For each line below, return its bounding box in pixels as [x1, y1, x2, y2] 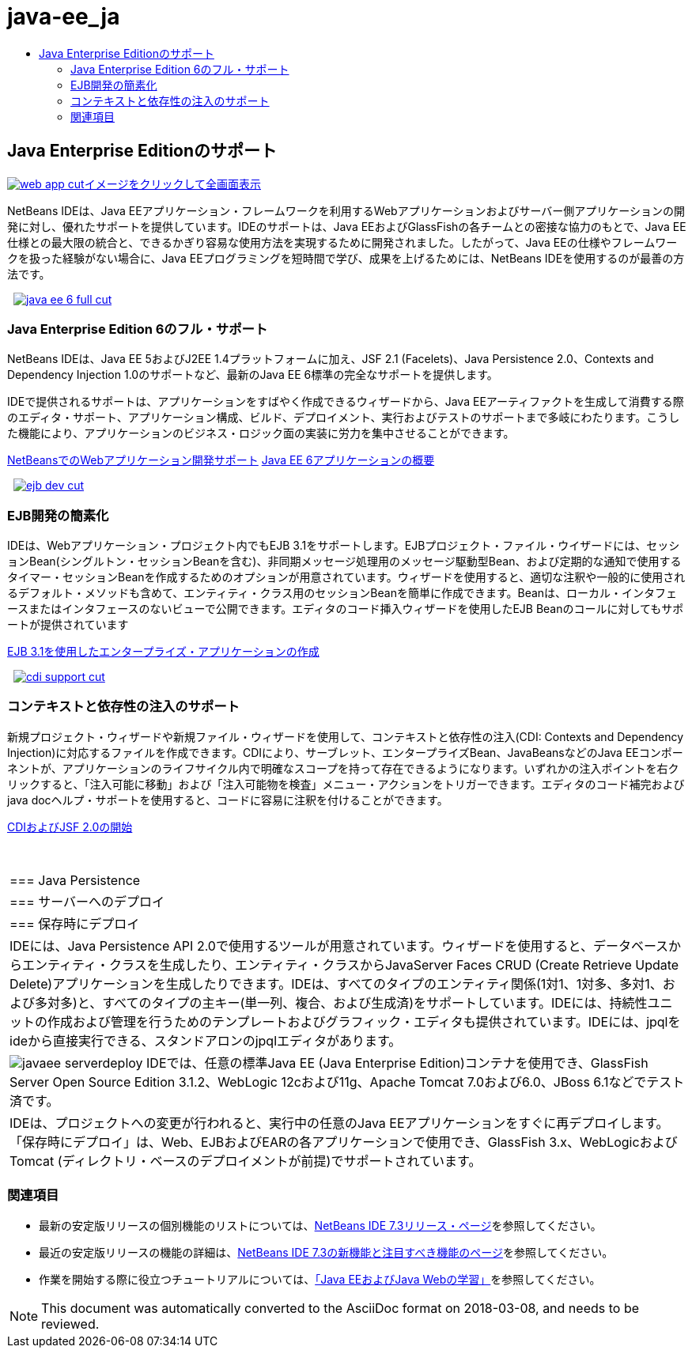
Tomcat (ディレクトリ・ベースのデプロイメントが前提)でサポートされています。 [9, 1152, 482, 1169]
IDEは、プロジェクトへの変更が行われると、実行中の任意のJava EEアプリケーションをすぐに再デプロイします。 [9, 1114, 669, 1131]
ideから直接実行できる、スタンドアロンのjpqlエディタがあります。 [9, 1032, 402, 1049]
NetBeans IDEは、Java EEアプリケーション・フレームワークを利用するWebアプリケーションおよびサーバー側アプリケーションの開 [7, 203, 685, 217]
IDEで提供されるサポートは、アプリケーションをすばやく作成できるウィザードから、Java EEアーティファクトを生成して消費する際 [7, 395, 684, 409]
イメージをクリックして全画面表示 [84, 176, 261, 191]
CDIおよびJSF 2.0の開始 [7, 819, 133, 834]
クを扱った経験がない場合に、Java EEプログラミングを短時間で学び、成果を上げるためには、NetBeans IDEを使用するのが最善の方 [7, 251, 685, 265]
